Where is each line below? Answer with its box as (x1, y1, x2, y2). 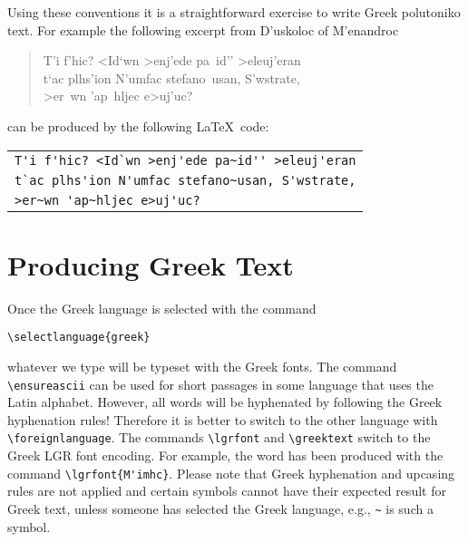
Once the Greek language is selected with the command (7, 298, 317, 317)
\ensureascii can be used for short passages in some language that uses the (7, 374, 434, 393)
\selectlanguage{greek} (7, 331, 151, 344)
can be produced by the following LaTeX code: (7, 116, 269, 135)
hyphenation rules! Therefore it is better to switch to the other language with (7, 410, 438, 429)
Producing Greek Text (7, 246, 294, 283)
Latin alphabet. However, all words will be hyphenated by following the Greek (7, 392, 443, 411)
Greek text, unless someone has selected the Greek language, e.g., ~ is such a (7, 498, 434, 518)
